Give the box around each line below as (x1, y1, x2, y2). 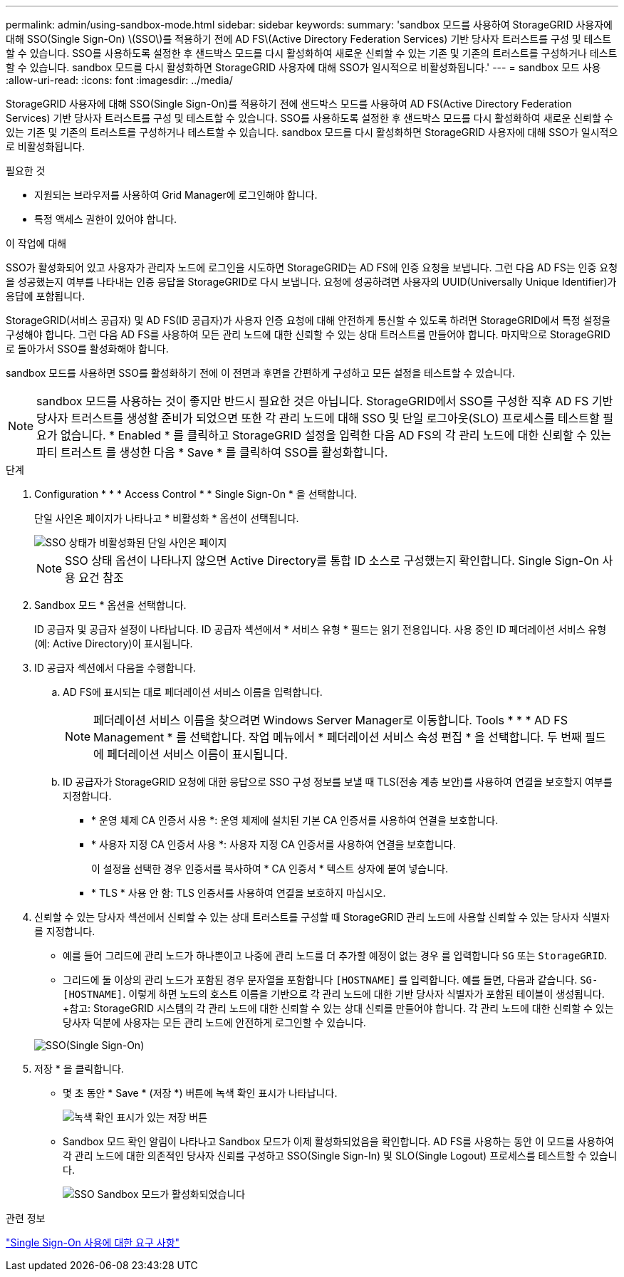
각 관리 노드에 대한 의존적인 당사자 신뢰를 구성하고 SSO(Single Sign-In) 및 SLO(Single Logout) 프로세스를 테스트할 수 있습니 (63, 1150, 618, 1162)
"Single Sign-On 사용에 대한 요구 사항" (6, 1236, 180, 1249)
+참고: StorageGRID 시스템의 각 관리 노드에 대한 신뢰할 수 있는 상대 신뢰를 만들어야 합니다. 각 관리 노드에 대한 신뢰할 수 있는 (63, 1002, 614, 1014)
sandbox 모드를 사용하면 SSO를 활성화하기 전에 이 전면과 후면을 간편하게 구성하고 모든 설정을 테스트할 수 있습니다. (6, 367, 515, 379)
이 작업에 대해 (6, 237, 67, 249)
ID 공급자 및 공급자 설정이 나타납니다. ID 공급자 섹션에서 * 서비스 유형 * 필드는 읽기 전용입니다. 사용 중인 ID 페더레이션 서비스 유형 (34, 623, 607, 635)
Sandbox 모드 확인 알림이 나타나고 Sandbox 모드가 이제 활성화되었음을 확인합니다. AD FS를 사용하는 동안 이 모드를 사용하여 (63, 1135, 614, 1147)
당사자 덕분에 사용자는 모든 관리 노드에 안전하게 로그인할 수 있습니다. (63, 1016, 366, 1028)
